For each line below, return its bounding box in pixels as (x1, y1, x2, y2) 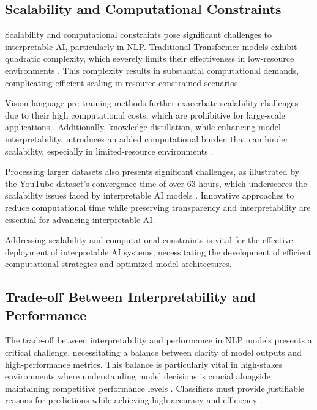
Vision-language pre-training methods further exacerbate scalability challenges (5, 97, 299, 109)
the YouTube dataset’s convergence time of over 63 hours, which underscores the (5, 177, 307, 189)
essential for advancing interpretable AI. (5, 213, 155, 225)
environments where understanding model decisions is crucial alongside (5, 370, 270, 383)
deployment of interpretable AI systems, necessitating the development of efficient (5, 245, 311, 258)
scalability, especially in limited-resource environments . (5, 144, 214, 157)
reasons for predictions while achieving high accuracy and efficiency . (5, 394, 263, 406)
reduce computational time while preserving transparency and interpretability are (5, 200, 311, 213)
